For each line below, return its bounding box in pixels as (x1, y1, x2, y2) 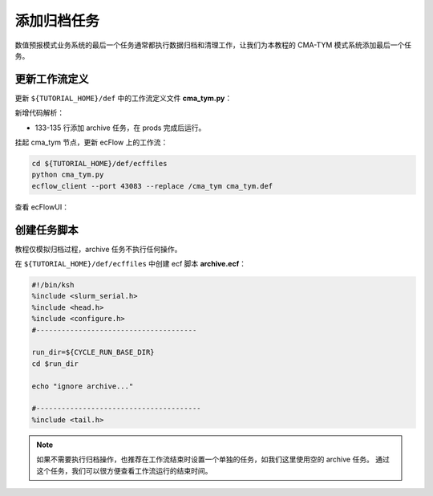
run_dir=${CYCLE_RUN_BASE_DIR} (31, 348, 156, 357)
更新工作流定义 (14, 72, 89, 86)
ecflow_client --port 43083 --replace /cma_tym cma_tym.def (31, 181, 273, 190)
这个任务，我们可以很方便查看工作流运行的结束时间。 (36, 466, 212, 475)
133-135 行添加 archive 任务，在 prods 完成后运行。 (34, 123, 206, 132)
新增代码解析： (14, 108, 64, 118)
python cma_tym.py (31, 170, 104, 180)
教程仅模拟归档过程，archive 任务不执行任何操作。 (14, 244, 182, 254)
